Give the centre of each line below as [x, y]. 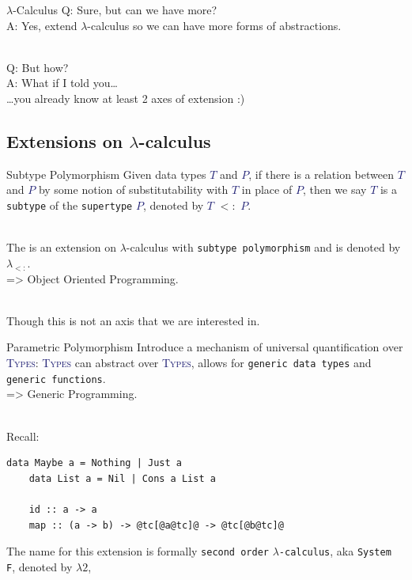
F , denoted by [40, 566]
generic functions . [56, 378]
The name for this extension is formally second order [138, 551]
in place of [267, 190]
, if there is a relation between [321, 174]
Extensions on [65, 140]
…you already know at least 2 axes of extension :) [126, 98]
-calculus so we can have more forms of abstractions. [214, 25]
